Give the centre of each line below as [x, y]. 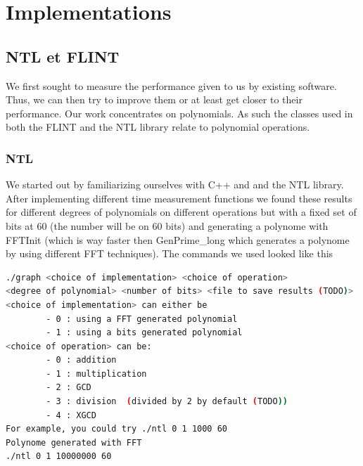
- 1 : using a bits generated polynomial [144, 333]
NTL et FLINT [63, 56]
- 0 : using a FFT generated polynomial [142, 319]
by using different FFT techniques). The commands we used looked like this [170, 253]
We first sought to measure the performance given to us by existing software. [171, 85]
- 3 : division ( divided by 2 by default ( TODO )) [167, 402]
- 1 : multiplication [96, 374]
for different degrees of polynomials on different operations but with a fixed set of [181, 212]
